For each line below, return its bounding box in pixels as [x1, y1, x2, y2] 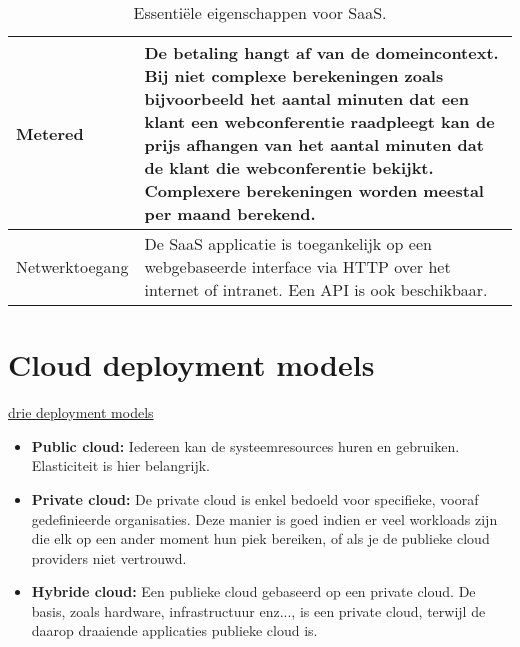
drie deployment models [8, 402, 154, 423]
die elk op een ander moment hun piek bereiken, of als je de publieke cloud [31, 528, 490, 549]
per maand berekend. [144, 202, 316, 225]
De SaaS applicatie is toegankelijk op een [144, 232, 432, 255]
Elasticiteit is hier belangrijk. [31, 455, 210, 476]
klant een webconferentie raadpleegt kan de [144, 110, 495, 133]
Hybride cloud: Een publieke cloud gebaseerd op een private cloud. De [31, 581, 476, 602]
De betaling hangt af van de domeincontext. [144, 41, 499, 64]
